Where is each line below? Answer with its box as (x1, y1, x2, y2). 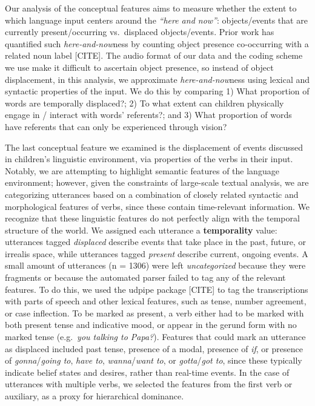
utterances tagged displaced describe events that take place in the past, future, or (5, 235, 307, 248)
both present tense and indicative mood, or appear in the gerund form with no (5, 318, 297, 331)
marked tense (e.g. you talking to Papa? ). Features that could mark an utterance (5, 330, 306, 343)
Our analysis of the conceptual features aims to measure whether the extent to (5, 2, 297, 14)
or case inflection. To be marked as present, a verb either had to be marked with (5, 306, 304, 319)
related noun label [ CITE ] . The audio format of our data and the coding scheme (5, 49, 303, 62)
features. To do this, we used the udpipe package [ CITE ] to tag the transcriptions (5, 283, 308, 295)
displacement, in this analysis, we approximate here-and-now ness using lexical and (5, 73, 310, 85)
